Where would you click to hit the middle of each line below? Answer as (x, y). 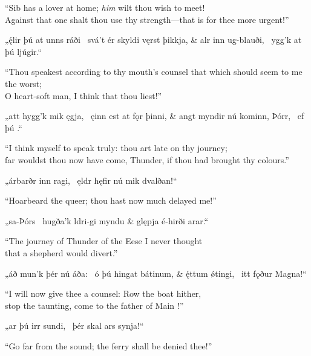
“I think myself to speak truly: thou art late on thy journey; (116, 148)
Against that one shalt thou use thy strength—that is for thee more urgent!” (147, 19)
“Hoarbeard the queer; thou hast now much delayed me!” (111, 200)
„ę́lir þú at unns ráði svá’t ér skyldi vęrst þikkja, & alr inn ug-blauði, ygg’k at (153, 40)
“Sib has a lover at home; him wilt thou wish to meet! (105, 7)
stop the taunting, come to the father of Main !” (94, 305)
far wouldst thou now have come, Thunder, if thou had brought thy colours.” (147, 159)
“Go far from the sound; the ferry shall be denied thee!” (109, 345)
